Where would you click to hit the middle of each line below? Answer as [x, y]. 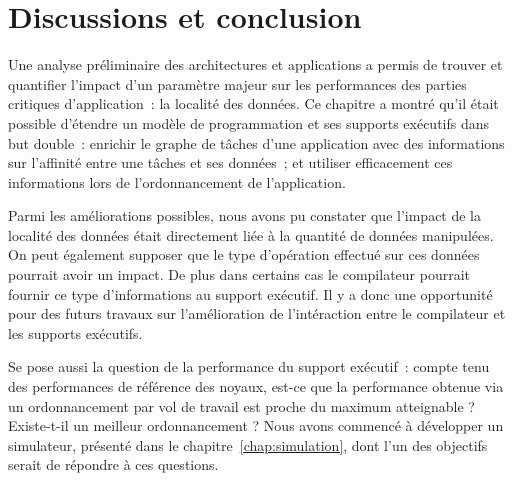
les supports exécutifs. [75, 332]
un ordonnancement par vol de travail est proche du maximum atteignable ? [241, 405]
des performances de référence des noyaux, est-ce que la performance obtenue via [256, 386]
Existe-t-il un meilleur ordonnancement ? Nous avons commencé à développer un [256, 425]
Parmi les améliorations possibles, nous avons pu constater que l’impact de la [245, 215]
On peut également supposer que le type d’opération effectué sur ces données [244, 254]
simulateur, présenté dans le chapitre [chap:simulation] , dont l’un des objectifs [248, 444]
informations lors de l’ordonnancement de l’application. [177, 181]
